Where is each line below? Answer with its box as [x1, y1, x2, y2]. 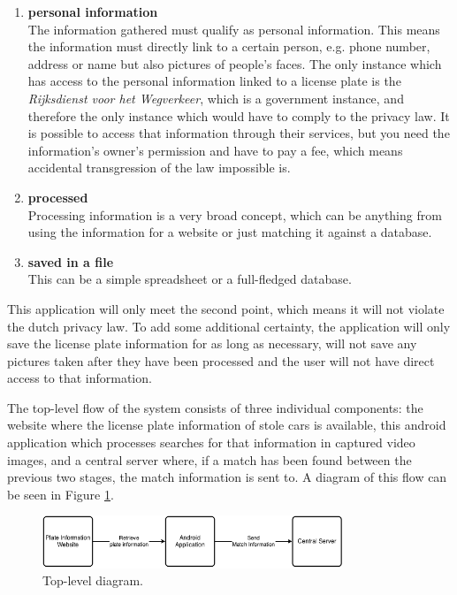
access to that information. [7, 369, 152, 387]
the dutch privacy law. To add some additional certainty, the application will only [7, 317, 451, 335]
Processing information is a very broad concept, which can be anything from [27, 205, 442, 224]
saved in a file [27, 252, 114, 271]
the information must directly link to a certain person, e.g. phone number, [27, 37, 430, 56]
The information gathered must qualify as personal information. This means [27, 19, 440, 38]
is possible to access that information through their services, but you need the [27, 124, 450, 142]
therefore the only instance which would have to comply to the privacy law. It [27, 106, 450, 125]
